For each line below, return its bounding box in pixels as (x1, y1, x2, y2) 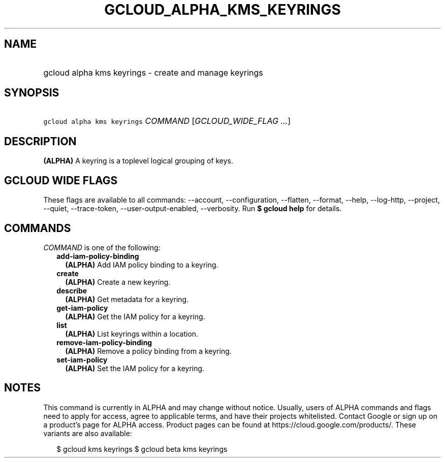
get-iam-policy (56, 303, 108, 312)
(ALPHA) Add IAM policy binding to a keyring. (65, 260, 218, 269)
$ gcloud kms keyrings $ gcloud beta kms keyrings (56, 444, 228, 453)
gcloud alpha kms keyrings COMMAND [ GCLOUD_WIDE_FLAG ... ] (43, 116, 291, 126)
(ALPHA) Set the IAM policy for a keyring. (65, 364, 205, 373)
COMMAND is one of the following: (43, 243, 161, 252)
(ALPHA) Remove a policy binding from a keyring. (65, 346, 232, 355)
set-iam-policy (56, 355, 108, 364)
